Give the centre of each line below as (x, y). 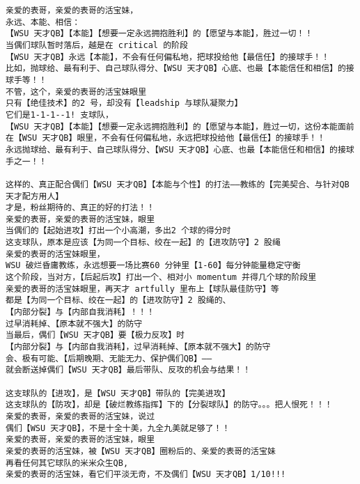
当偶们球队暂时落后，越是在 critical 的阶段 (97, 45)
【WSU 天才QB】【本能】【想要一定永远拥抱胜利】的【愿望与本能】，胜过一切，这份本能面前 (180, 126)
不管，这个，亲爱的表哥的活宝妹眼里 (76, 92)
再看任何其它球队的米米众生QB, (67, 463)
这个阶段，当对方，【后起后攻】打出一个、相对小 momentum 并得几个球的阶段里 (161, 278)
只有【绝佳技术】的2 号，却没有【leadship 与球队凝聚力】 (124, 103)
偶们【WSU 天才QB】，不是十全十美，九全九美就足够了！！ (118, 428)
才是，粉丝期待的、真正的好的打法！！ (80, 208)
